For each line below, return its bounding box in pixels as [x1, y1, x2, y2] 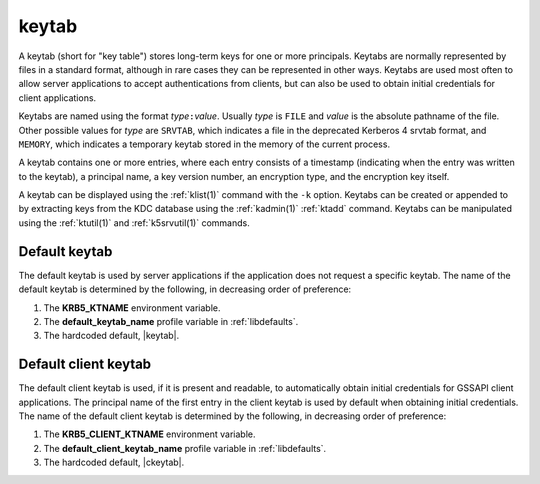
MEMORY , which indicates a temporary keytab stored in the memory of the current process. [18, 138, 390, 150]
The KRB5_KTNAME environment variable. [43, 301, 221, 314]
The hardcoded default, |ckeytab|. [43, 456, 185, 469]
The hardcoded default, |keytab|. [43, 330, 180, 342]
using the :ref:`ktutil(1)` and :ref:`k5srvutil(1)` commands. [18, 216, 250, 229]
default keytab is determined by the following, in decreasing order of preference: [18, 283, 352, 295]
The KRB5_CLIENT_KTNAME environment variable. [43, 428, 256, 440]
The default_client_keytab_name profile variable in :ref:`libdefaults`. [43, 442, 327, 454]
